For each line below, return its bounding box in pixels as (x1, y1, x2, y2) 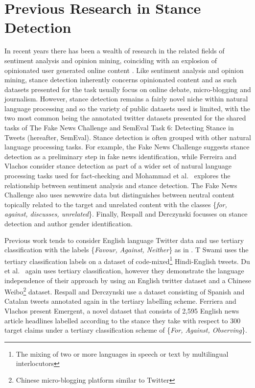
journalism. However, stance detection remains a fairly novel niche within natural (4, 94, 248, 104)
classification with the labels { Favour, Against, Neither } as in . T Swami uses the (4, 244, 249, 255)
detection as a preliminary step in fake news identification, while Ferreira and (4, 151, 236, 161)
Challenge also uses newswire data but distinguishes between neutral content (4, 190, 234, 200)
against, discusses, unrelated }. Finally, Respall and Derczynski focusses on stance (4, 209, 248, 219)
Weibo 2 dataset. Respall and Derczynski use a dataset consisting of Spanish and (4, 285, 245, 296)
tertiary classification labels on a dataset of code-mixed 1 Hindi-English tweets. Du (4, 254, 250, 266)
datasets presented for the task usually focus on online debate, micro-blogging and (4, 84, 251, 94)
